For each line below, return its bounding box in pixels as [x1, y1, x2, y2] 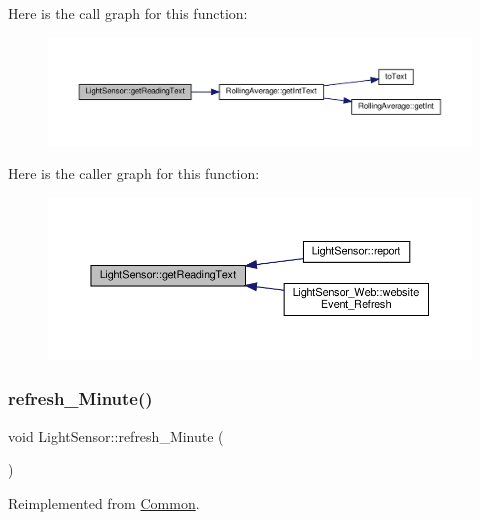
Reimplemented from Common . [8, 492, 200, 513]
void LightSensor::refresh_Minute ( [8, 425, 224, 446]
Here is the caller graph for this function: [8, 163, 260, 184]
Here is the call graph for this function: [8, 3, 248, 23]
